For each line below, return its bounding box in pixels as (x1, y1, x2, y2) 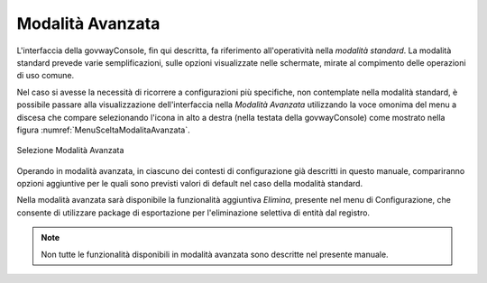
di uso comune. (16, 70, 75, 81)
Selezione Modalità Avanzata (16, 145, 124, 156)
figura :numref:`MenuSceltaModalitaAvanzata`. (16, 124, 190, 135)
